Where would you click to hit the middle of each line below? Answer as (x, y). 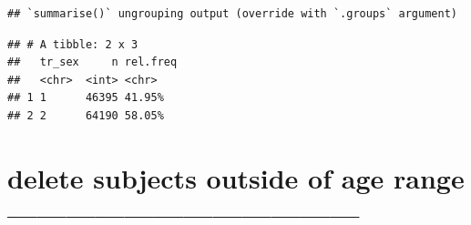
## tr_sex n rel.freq (92, 62)
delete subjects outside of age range (236, 177)
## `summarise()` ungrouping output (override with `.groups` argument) (232, 14)
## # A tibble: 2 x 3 (73, 44)
